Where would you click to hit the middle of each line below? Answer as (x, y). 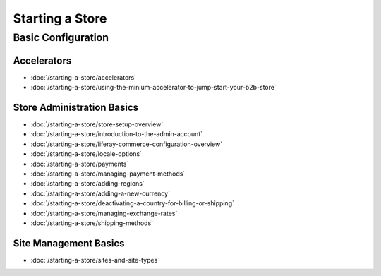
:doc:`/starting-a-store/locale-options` (86, 154)
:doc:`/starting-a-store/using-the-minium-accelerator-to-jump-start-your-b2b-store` (153, 88)
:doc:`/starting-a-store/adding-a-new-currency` (101, 193)
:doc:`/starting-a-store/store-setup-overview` (97, 124)
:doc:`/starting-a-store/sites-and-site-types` (95, 260)
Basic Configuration (61, 37)
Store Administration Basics (76, 107)
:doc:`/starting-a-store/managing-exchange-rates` (104, 213)
